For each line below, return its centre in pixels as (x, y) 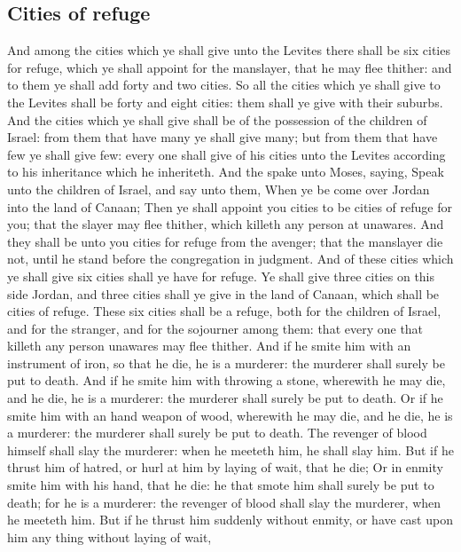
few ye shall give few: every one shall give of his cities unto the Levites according (227, 154)
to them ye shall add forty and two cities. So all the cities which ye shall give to (224, 85)
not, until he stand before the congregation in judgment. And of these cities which (230, 259)
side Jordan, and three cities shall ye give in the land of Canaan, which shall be (223, 293)
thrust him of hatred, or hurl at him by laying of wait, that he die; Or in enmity (225, 467)
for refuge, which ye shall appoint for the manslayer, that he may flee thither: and (230, 67)
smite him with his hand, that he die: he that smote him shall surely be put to (221, 485)
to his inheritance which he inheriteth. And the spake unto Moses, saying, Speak (226, 172)
